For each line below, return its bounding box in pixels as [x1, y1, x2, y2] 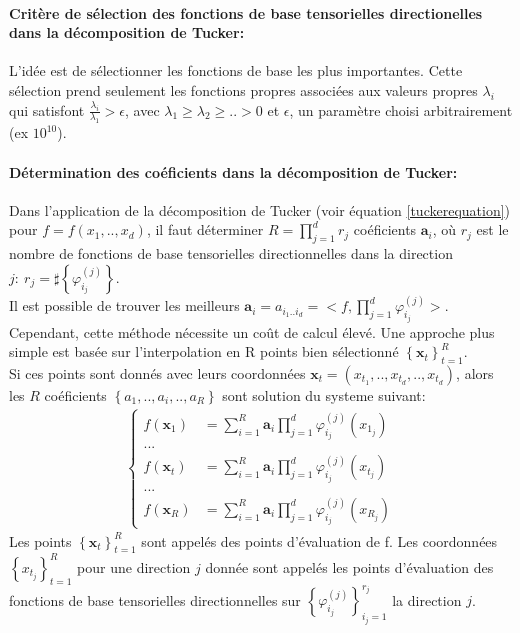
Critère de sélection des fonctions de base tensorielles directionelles [9, 2, 483, 23]
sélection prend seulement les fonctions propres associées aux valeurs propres [9, 79, 478, 100]
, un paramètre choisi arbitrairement [289, 99, 513, 120]
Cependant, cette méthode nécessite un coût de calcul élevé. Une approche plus [9, 321, 495, 342]
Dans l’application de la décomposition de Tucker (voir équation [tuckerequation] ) [9, 199, 511, 220]
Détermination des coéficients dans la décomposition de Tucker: [9, 161, 458, 182]
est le [476, 219, 509, 240]
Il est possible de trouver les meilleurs [9, 295, 240, 316]
